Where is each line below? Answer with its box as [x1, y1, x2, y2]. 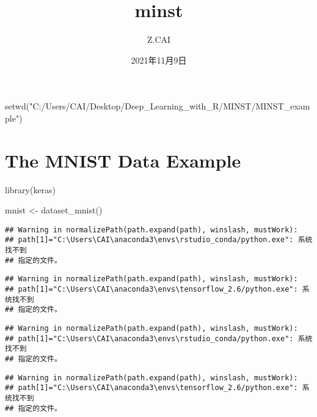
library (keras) [5, 183, 56, 196]
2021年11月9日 [131, 53, 187, 66]
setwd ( [5, 100, 30, 113]
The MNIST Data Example [5, 147, 241, 172]
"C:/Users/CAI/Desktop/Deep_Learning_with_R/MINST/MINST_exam [29, 100, 310, 113]
